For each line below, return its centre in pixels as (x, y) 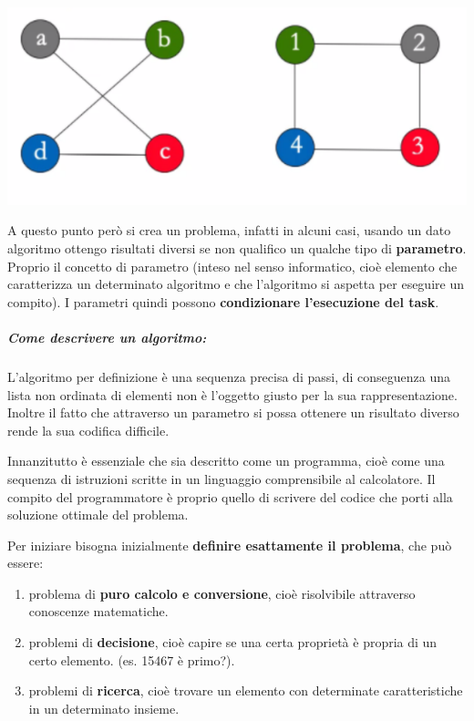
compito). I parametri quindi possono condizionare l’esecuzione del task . (223, 301)
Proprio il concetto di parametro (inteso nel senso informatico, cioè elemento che (232, 266)
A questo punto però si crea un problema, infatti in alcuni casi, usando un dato (229, 230)
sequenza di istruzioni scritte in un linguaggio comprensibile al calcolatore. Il (222, 478)
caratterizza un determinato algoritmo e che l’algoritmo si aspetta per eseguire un (236, 284)
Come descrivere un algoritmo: (107, 337)
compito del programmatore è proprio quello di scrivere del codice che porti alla (230, 496)
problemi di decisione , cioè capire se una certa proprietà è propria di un (233, 642)
